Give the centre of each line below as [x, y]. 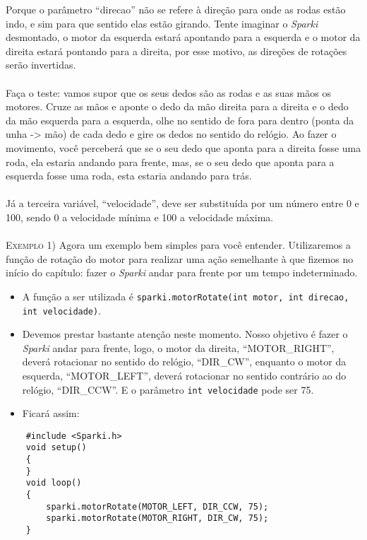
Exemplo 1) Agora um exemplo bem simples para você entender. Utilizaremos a [178, 245]
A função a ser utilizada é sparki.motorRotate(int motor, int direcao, [186, 296]
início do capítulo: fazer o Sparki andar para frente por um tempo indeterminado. [182, 272]
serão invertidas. [41, 65]
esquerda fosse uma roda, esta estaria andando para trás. [129, 176]
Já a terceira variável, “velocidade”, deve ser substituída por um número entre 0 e [182, 203]
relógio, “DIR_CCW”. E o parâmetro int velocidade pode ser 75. [168, 389]
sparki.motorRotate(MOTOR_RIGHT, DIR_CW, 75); [157, 518]
